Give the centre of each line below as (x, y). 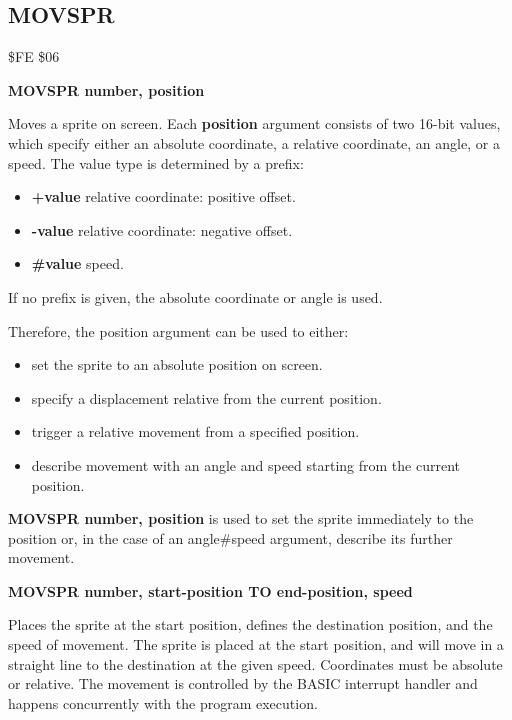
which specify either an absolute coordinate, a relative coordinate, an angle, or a (254, 142)
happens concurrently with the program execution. (163, 702)
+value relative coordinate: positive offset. (163, 196)
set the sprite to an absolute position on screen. (177, 364)
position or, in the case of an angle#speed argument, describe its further (230, 537)
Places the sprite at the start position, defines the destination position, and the (250, 624)
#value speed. (77, 263)
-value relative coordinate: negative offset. (162, 229)
